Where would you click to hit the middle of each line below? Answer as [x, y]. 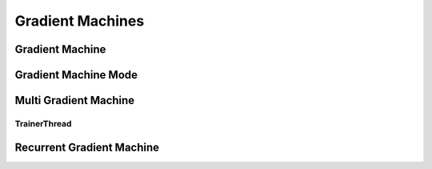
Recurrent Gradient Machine [87, 147]
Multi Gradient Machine [75, 101]
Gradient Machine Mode [76, 75]
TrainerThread [43, 123]
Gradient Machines [80, 21]
